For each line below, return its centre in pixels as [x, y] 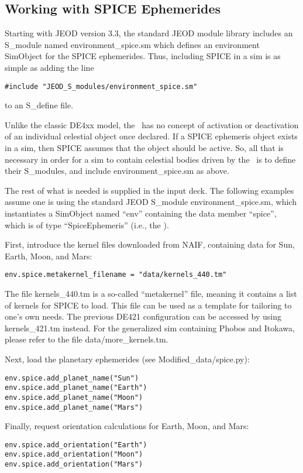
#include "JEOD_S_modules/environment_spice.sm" [101, 86]
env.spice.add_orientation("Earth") [76, 445]
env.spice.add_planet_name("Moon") [74, 397]
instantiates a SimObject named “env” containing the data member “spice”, [141, 213]
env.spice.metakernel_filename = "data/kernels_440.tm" [116, 275]
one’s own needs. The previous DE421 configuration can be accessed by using [143, 316]
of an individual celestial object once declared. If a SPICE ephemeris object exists [151, 136]
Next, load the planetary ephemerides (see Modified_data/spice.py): [127, 359]
